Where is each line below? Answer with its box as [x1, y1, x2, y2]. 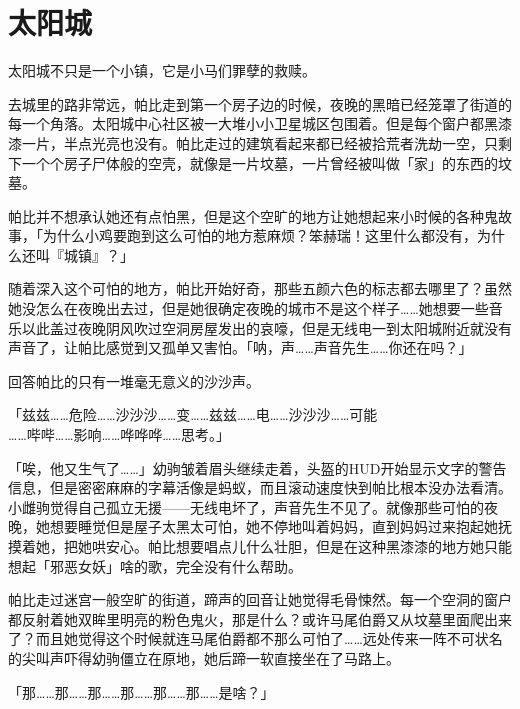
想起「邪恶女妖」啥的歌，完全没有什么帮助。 [8, 555, 302, 576]
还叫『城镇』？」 [21, 244, 134, 265]
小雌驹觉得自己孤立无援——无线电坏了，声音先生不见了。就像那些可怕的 [8, 496, 484, 517]
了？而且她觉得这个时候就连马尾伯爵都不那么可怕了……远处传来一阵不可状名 [8, 628, 503, 649]
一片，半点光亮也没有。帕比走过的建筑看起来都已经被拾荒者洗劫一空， [21, 132, 484, 153]
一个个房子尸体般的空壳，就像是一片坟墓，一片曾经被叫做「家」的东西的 [21, 152, 498, 173]
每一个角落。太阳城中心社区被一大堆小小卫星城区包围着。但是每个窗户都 [8, 113, 484, 134]
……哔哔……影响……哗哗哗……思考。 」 [8, 424, 231, 445]
